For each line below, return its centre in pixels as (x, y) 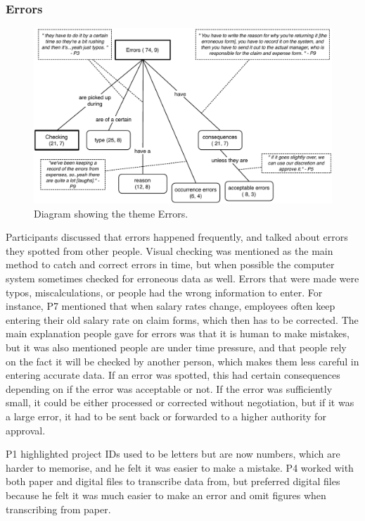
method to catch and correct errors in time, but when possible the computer (170, 264)
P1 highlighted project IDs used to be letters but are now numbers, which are (173, 454)
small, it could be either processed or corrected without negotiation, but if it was (180, 402)
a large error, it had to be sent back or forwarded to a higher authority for (166, 416)
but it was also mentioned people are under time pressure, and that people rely (176, 347)
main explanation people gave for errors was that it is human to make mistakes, (178, 333)
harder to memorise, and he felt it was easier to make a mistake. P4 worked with (180, 467)
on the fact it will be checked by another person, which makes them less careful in (182, 361)
